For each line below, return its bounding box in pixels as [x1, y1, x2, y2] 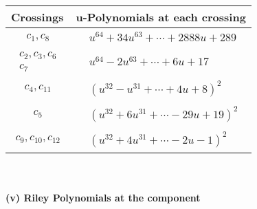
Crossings [11, 9, 64, 25]
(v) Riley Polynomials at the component [5, 190, 201, 205]
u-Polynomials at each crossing [76, 9, 246, 25]
